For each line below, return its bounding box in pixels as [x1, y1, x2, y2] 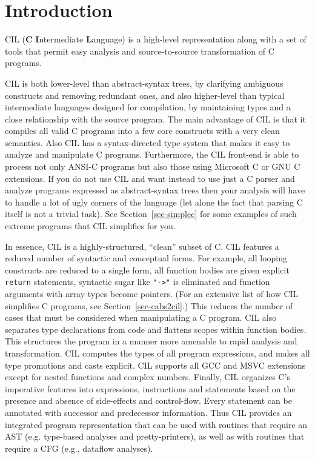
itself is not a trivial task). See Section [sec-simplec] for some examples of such [5, 207, 297, 220]
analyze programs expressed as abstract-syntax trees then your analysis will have [5, 184, 305, 196]
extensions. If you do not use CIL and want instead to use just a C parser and [5, 172, 295, 184]
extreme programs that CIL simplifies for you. [5, 219, 176, 232]
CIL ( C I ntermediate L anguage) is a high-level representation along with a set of [5, 33, 307, 45]
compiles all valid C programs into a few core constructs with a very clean [5, 124, 280, 137]
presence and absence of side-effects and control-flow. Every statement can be [5, 394, 292, 407]
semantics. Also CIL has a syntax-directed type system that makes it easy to [5, 136, 290, 149]
